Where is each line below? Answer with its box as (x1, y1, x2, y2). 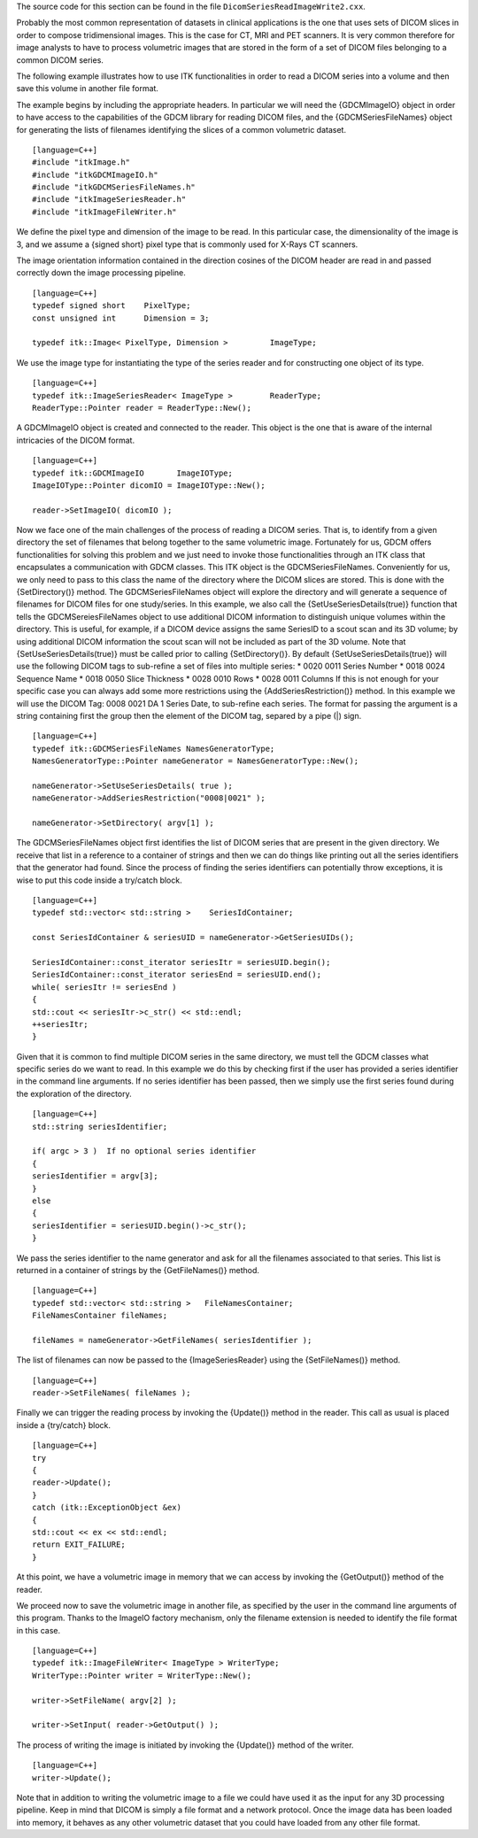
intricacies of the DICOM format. (16, 435, 135, 445)
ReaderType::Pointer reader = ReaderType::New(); (32, 403, 252, 413)
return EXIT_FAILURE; (32, 1540, 126, 1549)
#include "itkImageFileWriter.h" (32, 206, 177, 217)
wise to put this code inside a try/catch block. (16, 875, 182, 885)
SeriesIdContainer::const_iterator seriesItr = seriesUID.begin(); (32, 957, 331, 967)
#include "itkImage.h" (32, 158, 131, 167)
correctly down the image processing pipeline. (16, 267, 186, 278)
